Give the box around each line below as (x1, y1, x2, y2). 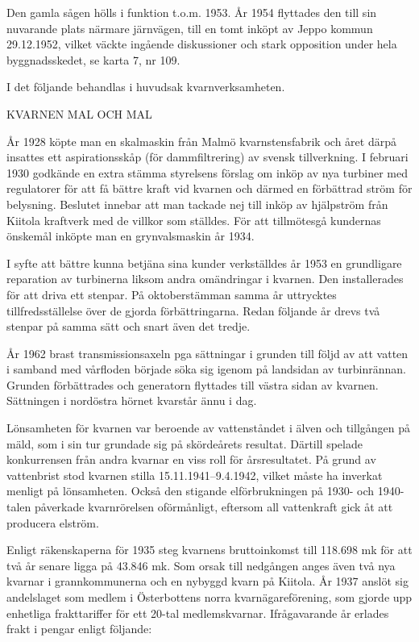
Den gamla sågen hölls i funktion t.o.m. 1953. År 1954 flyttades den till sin (6, 4, 377, 20)
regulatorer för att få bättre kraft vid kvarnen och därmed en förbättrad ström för (6, 180, 413, 197)
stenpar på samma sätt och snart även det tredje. (6, 318, 251, 335)
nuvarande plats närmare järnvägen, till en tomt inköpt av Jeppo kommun (6, 19, 373, 36)
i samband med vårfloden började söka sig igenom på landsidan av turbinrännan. (6, 361, 406, 377)
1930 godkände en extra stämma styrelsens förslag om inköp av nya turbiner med (6, 164, 408, 181)
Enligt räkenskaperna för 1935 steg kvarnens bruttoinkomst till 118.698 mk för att (6, 541, 413, 558)
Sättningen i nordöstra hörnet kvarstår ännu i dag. (6, 392, 257, 409)
